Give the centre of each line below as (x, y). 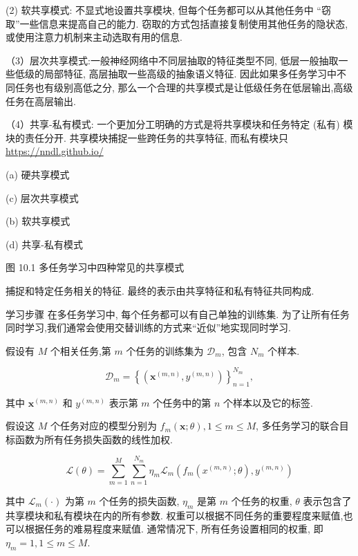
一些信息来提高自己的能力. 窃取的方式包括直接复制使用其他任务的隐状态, (184, 23)
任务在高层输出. (41, 101)
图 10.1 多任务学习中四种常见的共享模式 (95, 267)
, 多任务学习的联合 (298, 426)
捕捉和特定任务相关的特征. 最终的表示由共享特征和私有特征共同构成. (160, 290)
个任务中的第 (182, 402)
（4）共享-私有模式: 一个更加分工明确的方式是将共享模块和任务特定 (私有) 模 (179, 124)
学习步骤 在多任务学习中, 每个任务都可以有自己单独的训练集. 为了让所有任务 (178, 314)
